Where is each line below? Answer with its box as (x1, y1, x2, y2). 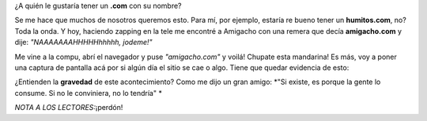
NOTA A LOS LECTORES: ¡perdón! (14, 103, 123, 112)
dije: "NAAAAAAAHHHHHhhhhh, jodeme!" (14, 38, 153, 47)
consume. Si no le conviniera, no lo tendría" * (14, 88, 162, 97)
